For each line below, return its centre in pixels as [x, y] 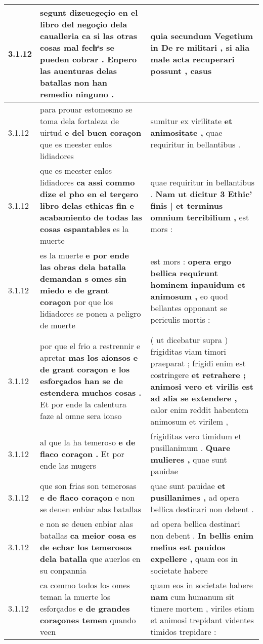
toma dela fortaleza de [80, 121]
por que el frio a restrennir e [90, 346]
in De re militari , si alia [200, 47]
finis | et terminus [187, 205]
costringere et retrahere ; [198, 375]
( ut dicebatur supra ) [189, 340]
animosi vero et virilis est [202, 386]
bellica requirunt [184, 273]
